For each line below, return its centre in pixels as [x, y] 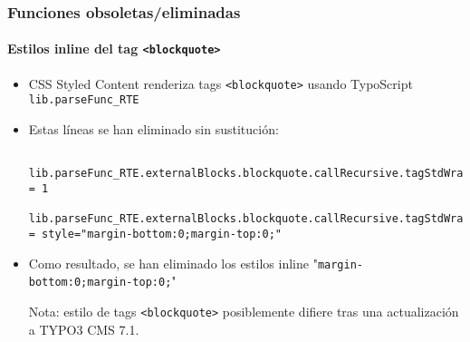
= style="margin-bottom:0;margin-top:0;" [155, 234]
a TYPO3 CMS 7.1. [84, 329]
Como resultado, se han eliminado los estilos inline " [173, 263]
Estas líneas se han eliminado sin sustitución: [153, 129]
